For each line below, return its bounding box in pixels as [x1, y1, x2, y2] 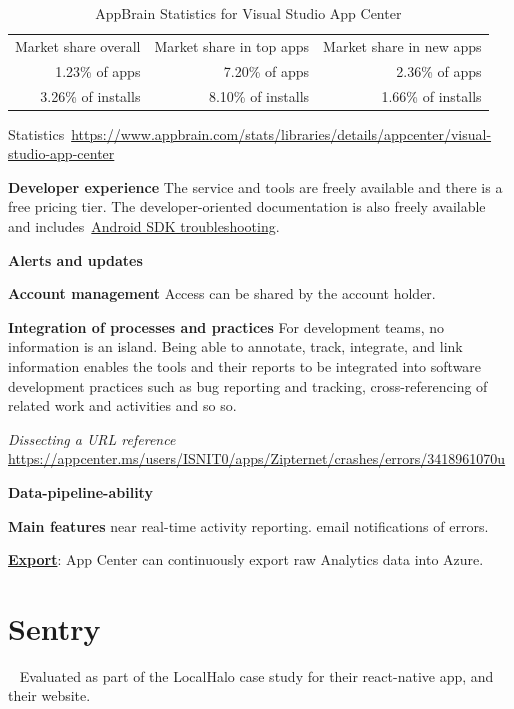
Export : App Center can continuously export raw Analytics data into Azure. [8, 549, 484, 570]
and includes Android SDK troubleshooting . [8, 216, 280, 236]
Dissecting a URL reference [8, 428, 176, 449]
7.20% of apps [223, 60, 310, 81]
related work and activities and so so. [8, 395, 237, 416]
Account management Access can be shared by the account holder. [8, 283, 436, 304]
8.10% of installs [208, 85, 310, 106]
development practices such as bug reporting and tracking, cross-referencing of [8, 375, 488, 396]
